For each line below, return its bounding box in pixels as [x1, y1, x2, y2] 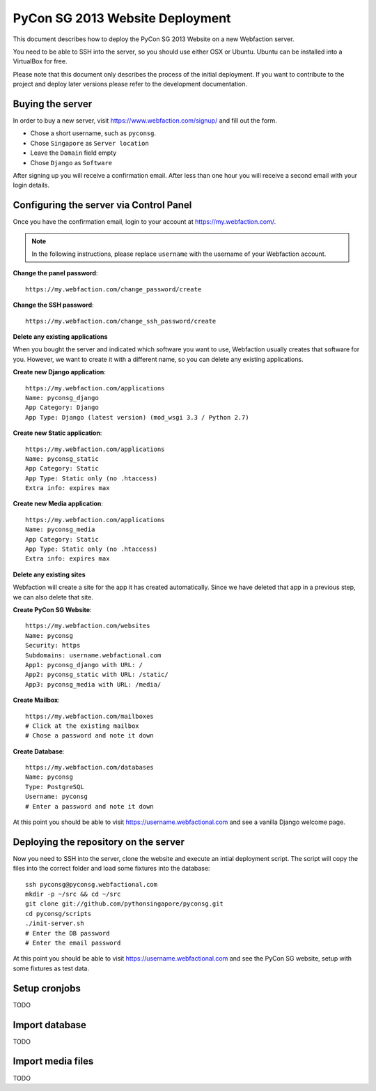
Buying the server [13, 98, 93, 109]
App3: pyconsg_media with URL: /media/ [25, 680, 162, 688]
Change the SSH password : [13, 300, 94, 310]
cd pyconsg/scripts [25, 910, 92, 917]
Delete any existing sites [13, 570, 86, 579]
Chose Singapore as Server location [30, 139, 149, 147]
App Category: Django [25, 404, 99, 411]
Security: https [25, 641, 81, 650]
